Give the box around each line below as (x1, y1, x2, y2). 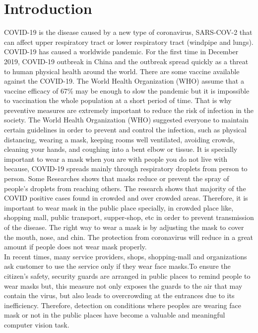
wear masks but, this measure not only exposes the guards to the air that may (4, 280, 243, 291)
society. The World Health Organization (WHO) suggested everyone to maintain (4, 114, 249, 125)
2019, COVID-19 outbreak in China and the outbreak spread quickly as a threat (4, 56, 249, 66)
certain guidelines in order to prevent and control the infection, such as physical (4, 124, 247, 135)
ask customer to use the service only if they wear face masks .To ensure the (4, 261, 231, 271)
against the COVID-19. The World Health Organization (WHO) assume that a (4, 76, 244, 86)
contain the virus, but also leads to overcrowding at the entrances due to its (4, 290, 235, 301)
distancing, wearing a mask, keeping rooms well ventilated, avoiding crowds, (4, 134, 235, 144)
